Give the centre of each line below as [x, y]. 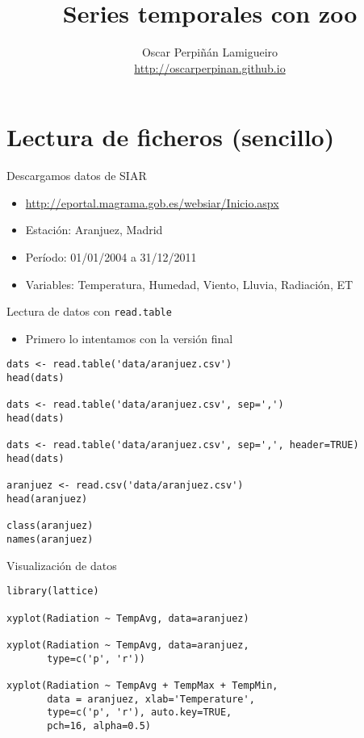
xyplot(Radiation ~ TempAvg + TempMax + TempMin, [142, 685]
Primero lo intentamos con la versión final [129, 338]
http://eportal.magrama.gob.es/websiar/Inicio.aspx [152, 202]
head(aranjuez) [47, 499]
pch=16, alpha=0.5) [99, 725]
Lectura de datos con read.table [89, 311]
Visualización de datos [62, 565]
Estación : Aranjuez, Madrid [94, 230]
